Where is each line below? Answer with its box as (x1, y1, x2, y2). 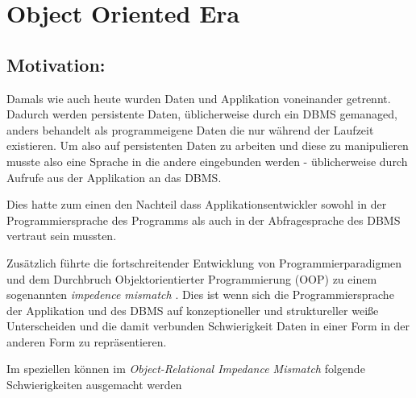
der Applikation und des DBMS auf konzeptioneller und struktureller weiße (6, 301, 379, 318)
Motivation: (6, 52, 106, 77)
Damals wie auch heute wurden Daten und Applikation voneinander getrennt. (6, 89, 391, 106)
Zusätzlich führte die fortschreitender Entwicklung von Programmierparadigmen (6, 254, 402, 271)
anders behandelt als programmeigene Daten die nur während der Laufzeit (6, 121, 374, 138)
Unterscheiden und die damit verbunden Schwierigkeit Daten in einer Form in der (6, 317, 410, 334)
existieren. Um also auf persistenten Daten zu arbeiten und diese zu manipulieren (6, 137, 409, 154)
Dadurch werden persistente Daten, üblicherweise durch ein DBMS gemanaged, (6, 106, 397, 122)
